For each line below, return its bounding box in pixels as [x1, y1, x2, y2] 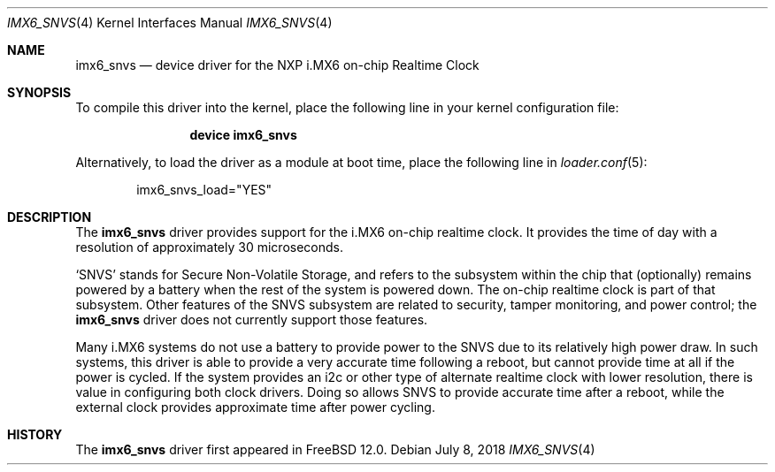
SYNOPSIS [7, 85, 72, 100]
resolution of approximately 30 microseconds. [75, 240, 343, 255]
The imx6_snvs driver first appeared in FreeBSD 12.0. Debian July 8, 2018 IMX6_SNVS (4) [75, 442, 595, 457]
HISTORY [7, 427, 63, 442]
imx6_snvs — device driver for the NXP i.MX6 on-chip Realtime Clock [75, 57, 480, 72]
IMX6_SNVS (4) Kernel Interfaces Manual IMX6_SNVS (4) [7, 15, 333, 30]
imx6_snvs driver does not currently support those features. [75, 312, 428, 327]
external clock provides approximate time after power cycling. [75, 400, 435, 415]
